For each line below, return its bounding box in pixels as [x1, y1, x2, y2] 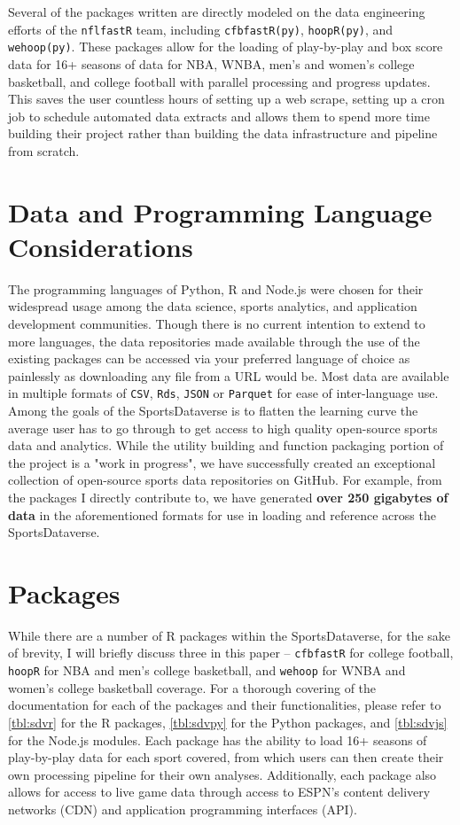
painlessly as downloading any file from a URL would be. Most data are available [8, 366, 449, 385]
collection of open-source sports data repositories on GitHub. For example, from [8, 471, 442, 489]
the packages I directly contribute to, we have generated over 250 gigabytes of [8, 487, 448, 506]
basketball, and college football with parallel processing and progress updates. [8, 72, 431, 90]
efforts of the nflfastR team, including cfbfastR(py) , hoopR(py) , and [8, 19, 394, 38]
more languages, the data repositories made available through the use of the [8, 331, 420, 350]
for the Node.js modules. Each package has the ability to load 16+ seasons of [8, 730, 427, 749]
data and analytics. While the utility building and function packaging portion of [8, 436, 444, 455]
